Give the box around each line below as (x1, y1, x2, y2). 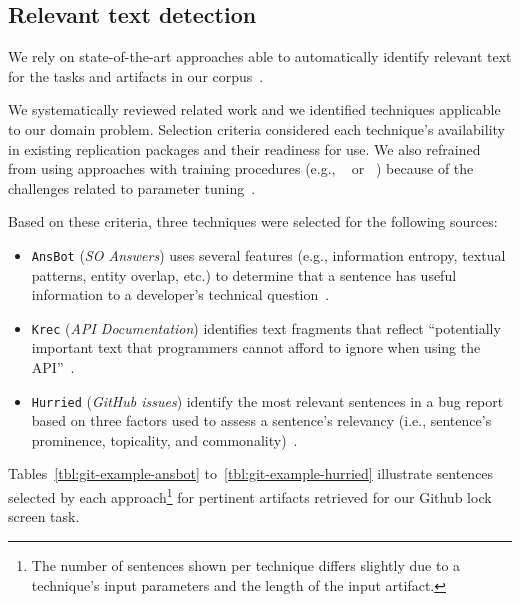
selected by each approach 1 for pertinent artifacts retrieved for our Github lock (8, 484, 492, 507)
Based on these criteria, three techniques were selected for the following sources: (8, 211, 498, 232)
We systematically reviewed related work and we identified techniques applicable (8, 99, 501, 120)
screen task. (8, 506, 80, 527)
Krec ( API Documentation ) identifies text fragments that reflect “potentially (31, 317, 501, 338)
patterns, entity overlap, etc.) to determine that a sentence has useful (31, 264, 457, 285)
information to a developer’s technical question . (31, 284, 330, 305)
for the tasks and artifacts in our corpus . (8, 65, 264, 86)
